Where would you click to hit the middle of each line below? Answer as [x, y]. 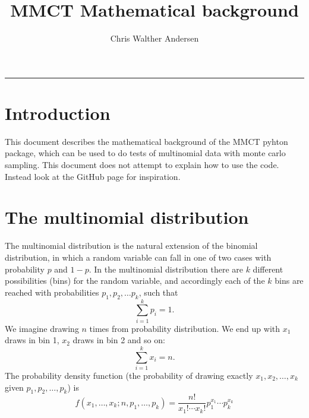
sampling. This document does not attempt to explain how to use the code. [142, 165]
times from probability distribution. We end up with [185, 328]
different [268, 269]
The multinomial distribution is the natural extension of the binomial [131, 246]
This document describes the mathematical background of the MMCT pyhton [146, 141]
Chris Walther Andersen [154, 38]
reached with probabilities [52, 292]
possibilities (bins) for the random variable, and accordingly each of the [135, 281]
